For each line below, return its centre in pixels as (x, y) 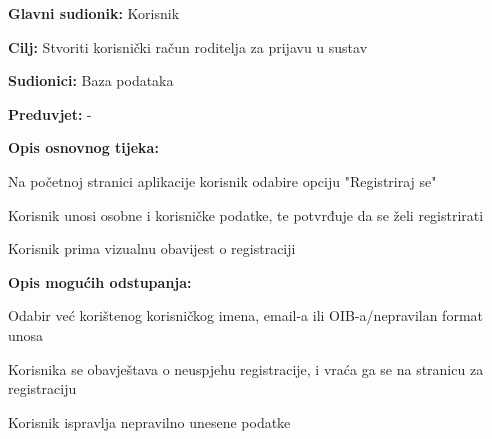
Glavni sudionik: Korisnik (94, 13)
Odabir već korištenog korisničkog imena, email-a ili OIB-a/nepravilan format (245, 315)
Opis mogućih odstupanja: (100, 281)
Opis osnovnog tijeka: (83, 147)
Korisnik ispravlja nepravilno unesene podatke (149, 421)
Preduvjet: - (50, 113)
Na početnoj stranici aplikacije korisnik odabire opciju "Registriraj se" (222, 180)
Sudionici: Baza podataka (91, 80)
